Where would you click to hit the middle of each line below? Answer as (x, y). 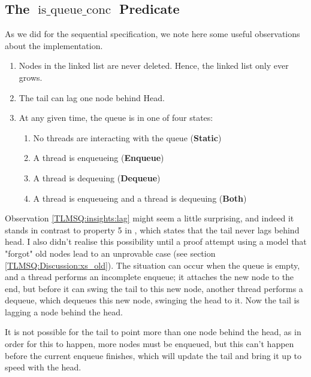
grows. (31, 77)
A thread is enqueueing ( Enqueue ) (99, 158)
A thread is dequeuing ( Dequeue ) (97, 177)
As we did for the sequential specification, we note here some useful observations (153, 34)
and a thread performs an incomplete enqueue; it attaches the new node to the (150, 277)
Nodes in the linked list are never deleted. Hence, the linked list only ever (154, 66)
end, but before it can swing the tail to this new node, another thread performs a (154, 288)
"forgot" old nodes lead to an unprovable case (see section (110, 253)
